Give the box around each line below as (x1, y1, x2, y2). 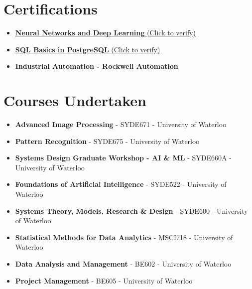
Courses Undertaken (3, 90, 146, 111)
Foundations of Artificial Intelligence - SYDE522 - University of (15, 179, 227, 189)
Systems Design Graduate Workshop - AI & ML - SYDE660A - (15, 152, 232, 163)
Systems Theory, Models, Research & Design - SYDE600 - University (15, 205, 248, 216)
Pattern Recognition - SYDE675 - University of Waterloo (15, 136, 200, 146)
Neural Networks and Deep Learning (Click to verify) (15, 27, 196, 38)
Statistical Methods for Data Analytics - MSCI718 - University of (15, 232, 233, 242)
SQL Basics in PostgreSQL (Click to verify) (15, 44, 160, 54)
